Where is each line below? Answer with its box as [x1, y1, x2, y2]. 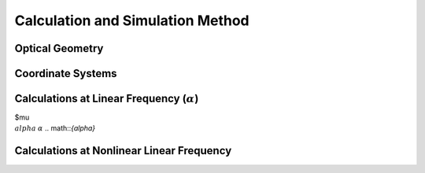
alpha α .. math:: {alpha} [14, 123, 96, 133]
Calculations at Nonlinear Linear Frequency [14, 144, 232, 157]
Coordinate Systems [14, 67, 117, 80]
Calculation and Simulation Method [14, 12, 249, 29]
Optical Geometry [14, 42, 104, 55]
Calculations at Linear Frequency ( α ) [14, 92, 199, 105]
